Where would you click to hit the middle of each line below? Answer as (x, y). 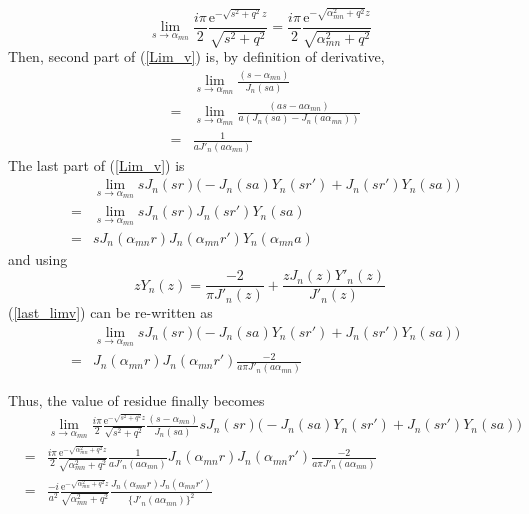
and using (38, 258)
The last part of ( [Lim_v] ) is (96, 164)
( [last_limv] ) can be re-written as (110, 312)
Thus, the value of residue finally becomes (136, 399)
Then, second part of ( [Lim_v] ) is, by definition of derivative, (196, 56)
